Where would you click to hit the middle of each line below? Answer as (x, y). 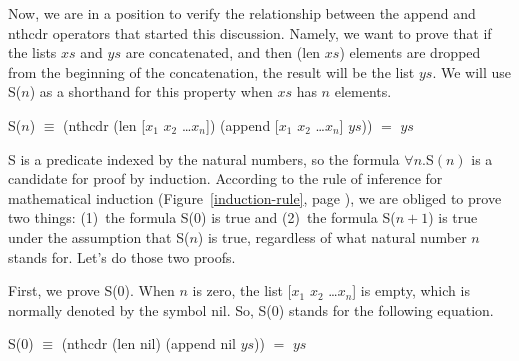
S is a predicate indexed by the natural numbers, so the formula (204, 158)
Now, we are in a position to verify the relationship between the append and (242, 13)
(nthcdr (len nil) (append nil (148, 343)
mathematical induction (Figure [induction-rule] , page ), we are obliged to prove (255, 197)
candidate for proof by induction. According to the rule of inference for (225, 178)
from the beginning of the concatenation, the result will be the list (211, 71)
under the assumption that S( (99, 236)
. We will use (471, 71)
